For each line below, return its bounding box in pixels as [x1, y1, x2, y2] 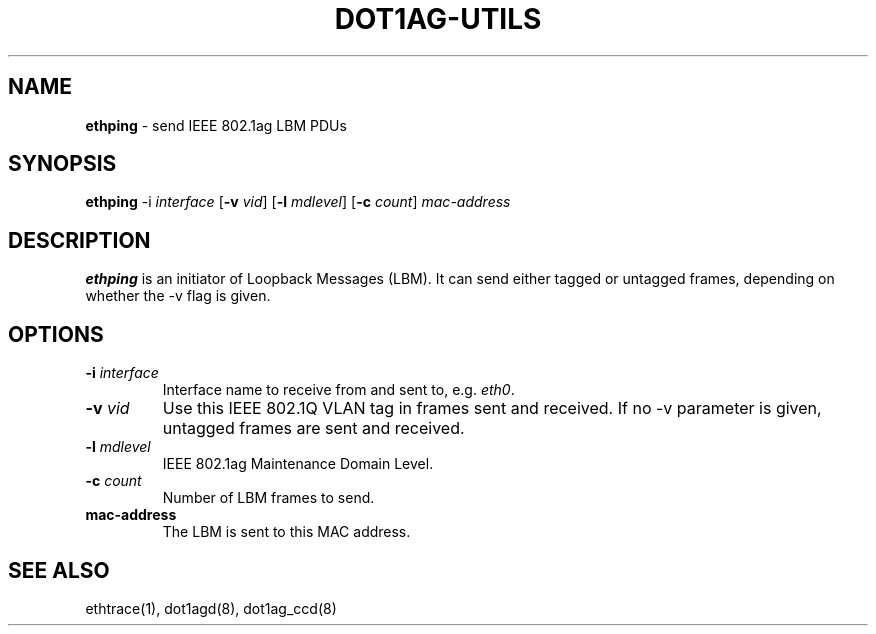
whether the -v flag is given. [85, 287, 271, 305]
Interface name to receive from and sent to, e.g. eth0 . [162, 381, 515, 399]
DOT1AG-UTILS [334, 2, 542, 36]
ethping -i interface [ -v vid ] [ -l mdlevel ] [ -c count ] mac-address [85, 193, 511, 211]
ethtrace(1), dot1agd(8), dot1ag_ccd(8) [85, 599, 337, 617]
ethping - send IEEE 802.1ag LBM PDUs [85, 116, 347, 134]
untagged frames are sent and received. [162, 418, 465, 439]
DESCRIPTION [8, 227, 151, 253]
